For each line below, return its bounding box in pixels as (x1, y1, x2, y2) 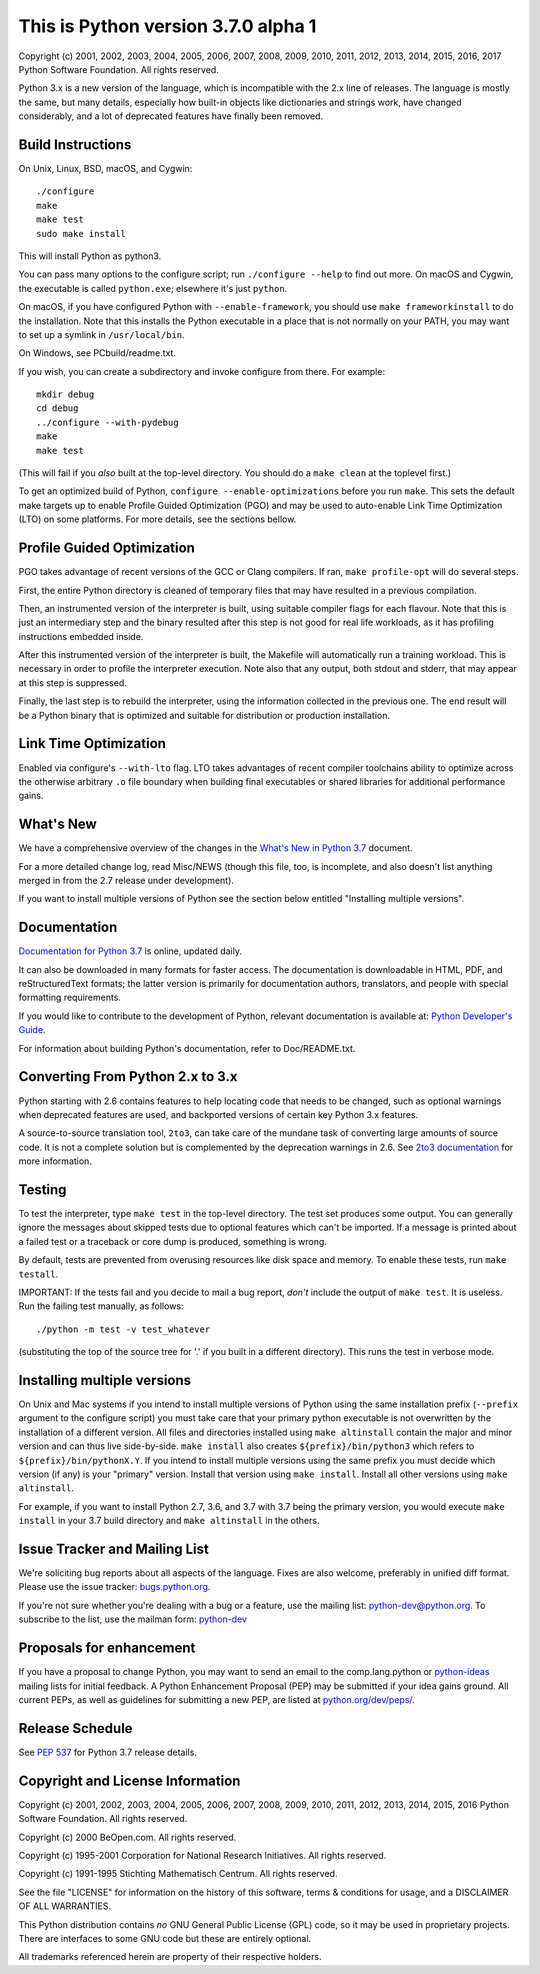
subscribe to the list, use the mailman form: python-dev (18, 1613, 248, 1625)
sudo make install (36, 228, 127, 239)
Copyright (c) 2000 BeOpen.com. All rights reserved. (18, 1831, 237, 1843)
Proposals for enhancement (18, 1640, 196, 1657)
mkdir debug (36, 389, 95, 400)
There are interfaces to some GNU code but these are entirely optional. (18, 1932, 312, 1944)
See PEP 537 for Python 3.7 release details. (18, 1746, 197, 1758)
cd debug (36, 403, 79, 414)
